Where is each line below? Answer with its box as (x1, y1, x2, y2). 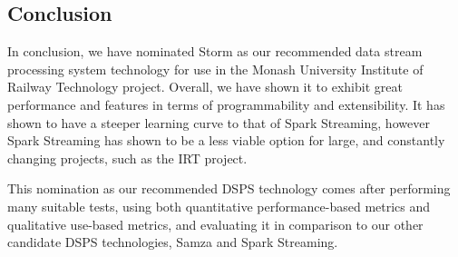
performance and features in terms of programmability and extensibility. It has (7, 94, 445, 114)
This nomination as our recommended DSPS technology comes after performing (7, 179, 451, 198)
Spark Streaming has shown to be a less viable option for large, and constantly (7, 131, 445, 150)
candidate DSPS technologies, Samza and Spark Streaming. (7, 232, 338, 252)
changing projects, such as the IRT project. (7, 148, 248, 167)
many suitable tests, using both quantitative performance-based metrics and (7, 196, 431, 215)
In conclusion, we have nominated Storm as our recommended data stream (7, 42, 423, 61)
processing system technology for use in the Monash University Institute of (7, 59, 424, 78)
